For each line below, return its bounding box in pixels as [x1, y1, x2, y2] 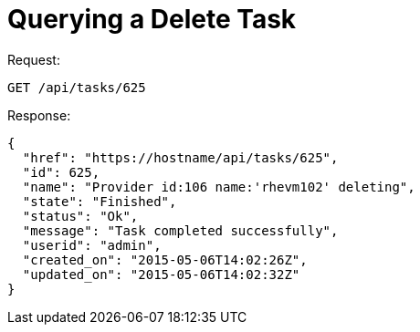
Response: [7, 107, 71, 123]
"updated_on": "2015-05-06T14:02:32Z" [22, 266, 300, 282]
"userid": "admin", [22, 237, 162, 253]
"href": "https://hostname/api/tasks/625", [22, 150, 339, 165]
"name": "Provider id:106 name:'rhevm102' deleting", [22, 179, 415, 194]
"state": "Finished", [22, 193, 177, 209]
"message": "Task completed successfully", [22, 223, 339, 238]
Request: [7, 51, 60, 67]
